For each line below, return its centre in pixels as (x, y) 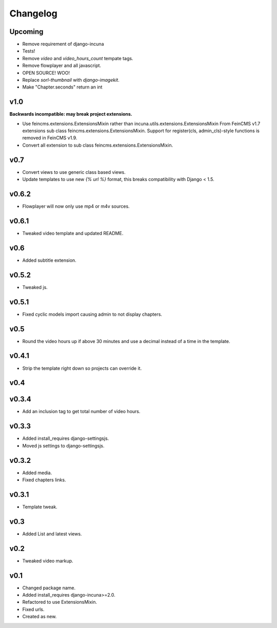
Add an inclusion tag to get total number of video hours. (81, 411)
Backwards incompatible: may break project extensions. (71, 114)
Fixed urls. (33, 609)
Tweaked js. (35, 287)
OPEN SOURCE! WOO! (46, 73)
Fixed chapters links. (44, 480)
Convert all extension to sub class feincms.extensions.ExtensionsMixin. (98, 145)
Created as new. (39, 617)
